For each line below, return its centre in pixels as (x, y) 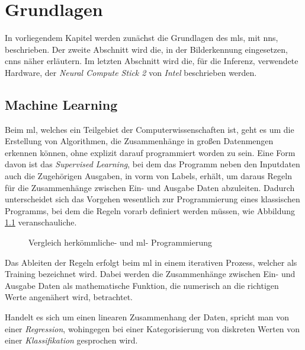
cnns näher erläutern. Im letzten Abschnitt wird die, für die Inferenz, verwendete (152, 61)
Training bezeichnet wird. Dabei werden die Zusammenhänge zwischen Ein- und (150, 274)
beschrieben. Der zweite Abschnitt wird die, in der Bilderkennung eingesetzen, (146, 49)
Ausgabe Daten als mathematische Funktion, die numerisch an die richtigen (142, 285)
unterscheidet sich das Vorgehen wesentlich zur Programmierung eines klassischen (152, 199)
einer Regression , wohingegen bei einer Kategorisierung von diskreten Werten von (152, 328)
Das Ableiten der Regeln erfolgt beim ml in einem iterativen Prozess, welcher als (151, 262)
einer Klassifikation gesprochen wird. (71, 340)
